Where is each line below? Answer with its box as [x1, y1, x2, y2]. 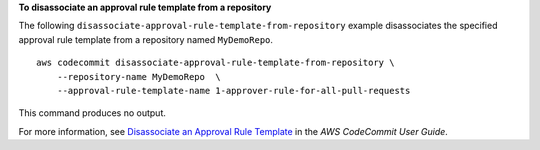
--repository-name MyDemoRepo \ [56, 71, 222, 82]
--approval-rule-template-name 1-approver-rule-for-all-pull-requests [56, 85, 411, 96]
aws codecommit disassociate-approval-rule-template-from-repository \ [36, 57, 395, 69]
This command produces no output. [18, 107, 167, 119]
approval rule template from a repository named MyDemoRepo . [18, 33, 274, 45]
